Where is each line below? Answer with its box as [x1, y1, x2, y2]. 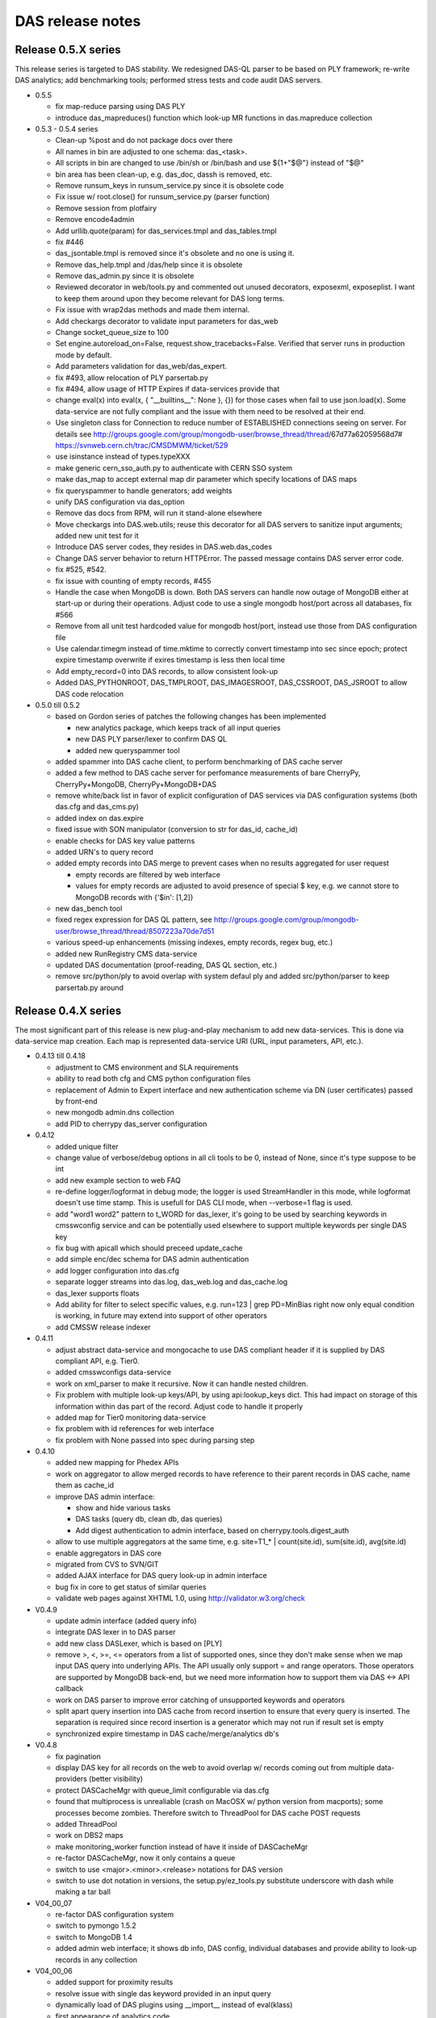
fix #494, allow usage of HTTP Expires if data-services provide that [55, 384, 280, 393]
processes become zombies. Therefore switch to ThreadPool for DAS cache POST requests [55, 1808, 361, 1818]
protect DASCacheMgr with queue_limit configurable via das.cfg [55, 1785, 270, 1795]
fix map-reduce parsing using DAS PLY [55, 102, 186, 111]
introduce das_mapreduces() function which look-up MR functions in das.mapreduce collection [55, 113, 373, 123]
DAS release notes [15, 12, 141, 30]
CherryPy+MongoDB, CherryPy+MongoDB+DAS [55, 779, 217, 789]
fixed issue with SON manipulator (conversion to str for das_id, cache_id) [55, 824, 298, 835]
